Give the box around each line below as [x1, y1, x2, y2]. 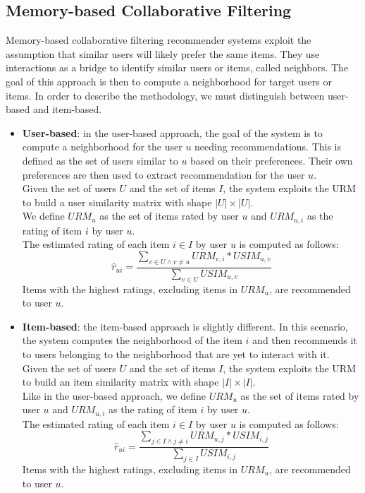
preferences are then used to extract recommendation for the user [22, 167, 305, 182]
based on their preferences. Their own [190, 153, 353, 167]
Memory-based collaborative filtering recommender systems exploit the [6, 32, 311, 47]
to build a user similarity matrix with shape [22, 194, 212, 209]
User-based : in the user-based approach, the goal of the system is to [22, 125, 323, 140]
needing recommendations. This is [194, 139, 342, 154]
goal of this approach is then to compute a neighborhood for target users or [6, 73, 332, 88]
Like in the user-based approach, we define [22, 388, 206, 403]
